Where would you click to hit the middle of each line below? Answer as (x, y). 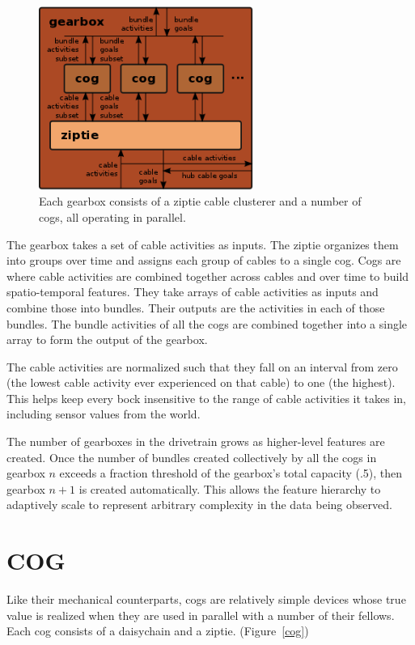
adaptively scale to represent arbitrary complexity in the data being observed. (199, 505)
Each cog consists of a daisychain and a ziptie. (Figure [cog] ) (158, 631)
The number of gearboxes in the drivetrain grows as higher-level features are (196, 441)
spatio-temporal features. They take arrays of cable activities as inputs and (193, 292)
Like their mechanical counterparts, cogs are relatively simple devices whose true (206, 599)
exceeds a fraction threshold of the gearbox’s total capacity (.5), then (231, 473)
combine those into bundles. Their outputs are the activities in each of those (196, 307)
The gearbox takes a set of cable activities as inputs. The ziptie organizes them (203, 244)
